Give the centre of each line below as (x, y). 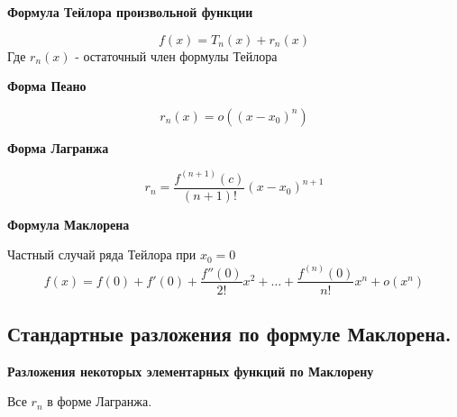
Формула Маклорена (69, 224)
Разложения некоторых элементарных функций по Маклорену (191, 371)
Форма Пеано (47, 86)
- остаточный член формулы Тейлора (176, 55)
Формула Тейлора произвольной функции (130, 12)
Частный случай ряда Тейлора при (102, 254)
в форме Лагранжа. (100, 401)
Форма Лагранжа (58, 147)
